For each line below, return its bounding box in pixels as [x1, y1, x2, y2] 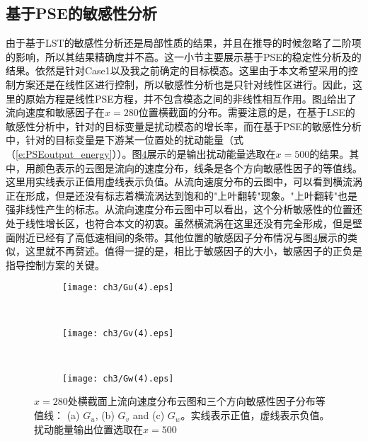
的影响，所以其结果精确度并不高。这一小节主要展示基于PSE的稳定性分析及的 [6, 49, 362, 64]
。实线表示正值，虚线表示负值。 [180, 408, 330, 423]
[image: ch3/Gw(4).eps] [62, 373, 174, 384]
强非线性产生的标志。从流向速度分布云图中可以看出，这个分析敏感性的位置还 [6, 202, 362, 217]
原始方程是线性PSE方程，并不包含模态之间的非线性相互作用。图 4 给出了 [25, 91, 357, 105]
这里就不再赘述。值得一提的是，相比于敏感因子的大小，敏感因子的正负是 [25, 244, 362, 258]
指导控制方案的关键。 [6, 257, 105, 272]
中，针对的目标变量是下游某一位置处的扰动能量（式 [6, 132, 243, 147]
